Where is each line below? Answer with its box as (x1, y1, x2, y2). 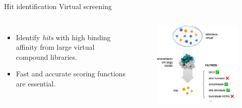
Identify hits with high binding (16, 32, 111, 42)
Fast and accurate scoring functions (16, 68, 126, 79)
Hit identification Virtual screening (4, 1, 112, 11)
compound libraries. (16, 51, 77, 62)
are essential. (16, 78, 56, 88)
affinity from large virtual (16, 42, 95, 52)
